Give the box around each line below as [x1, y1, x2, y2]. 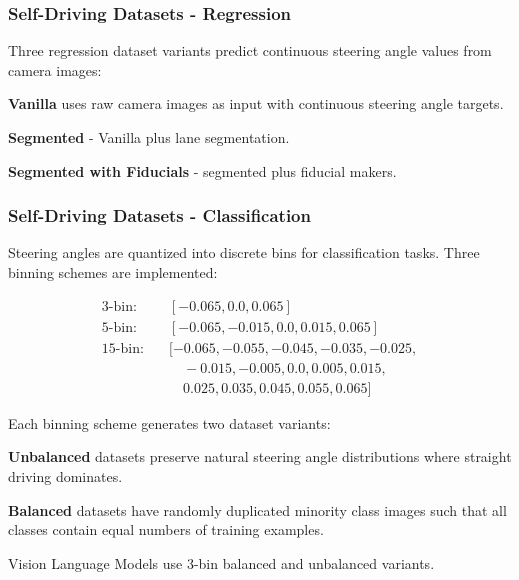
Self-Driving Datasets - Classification [8, 203, 311, 228]
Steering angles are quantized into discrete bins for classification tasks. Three [8, 242, 480, 263]
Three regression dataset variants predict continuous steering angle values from [8, 40, 492, 61]
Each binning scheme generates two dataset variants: [8, 412, 331, 433]
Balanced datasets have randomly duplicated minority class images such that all [8, 499, 507, 520]
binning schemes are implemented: [8, 262, 218, 282]
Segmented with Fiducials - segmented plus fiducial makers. [8, 160, 397, 181]
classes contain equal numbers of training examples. [8, 519, 324, 540]
